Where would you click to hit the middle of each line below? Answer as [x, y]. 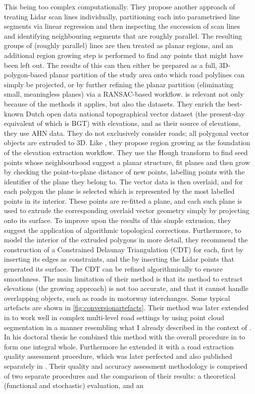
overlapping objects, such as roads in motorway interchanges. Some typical [117, 298]
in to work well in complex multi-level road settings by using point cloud [114, 317]
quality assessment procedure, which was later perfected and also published [118, 356]
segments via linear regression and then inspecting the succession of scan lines [122, 26]
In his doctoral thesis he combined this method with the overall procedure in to [125, 337]
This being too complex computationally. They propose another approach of [120, 6]
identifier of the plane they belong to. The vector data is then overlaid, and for [124, 181]
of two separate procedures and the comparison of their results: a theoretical [120, 375]
